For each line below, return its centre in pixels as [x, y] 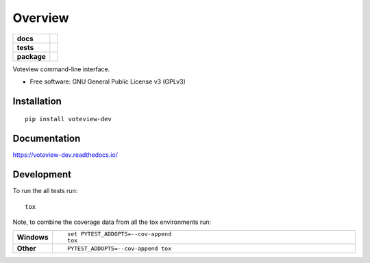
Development [42, 175]
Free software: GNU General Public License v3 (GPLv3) [108, 82]
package [31, 56]
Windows [33, 238]
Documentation [47, 139]
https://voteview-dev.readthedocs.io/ [65, 155]
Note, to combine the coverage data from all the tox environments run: [112, 222]
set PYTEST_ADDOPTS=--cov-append [119, 234]
